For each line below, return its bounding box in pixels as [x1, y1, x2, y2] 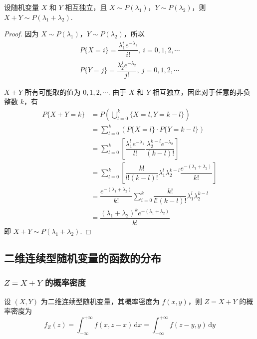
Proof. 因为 [4, 28, 39, 39]
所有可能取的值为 [24, 86, 81, 97]
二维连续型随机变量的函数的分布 [4, 250, 161, 265]
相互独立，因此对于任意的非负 [152, 86, 251, 97]
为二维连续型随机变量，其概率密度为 [40, 296, 160, 306]
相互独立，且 [65, 2, 107, 12]
